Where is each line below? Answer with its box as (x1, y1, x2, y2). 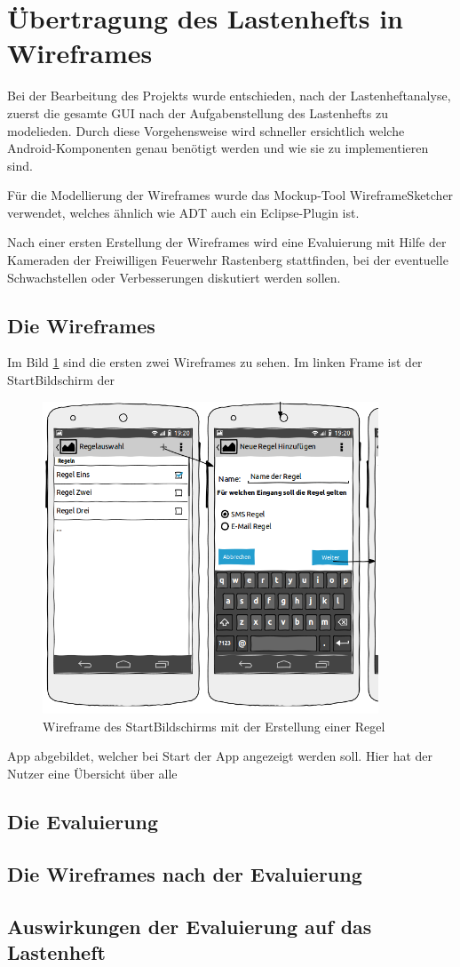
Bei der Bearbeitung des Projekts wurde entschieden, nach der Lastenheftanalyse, (7, 86, 451, 105)
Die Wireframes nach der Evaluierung (7, 859, 362, 887)
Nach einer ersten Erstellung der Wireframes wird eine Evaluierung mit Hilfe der (7, 233, 447, 252)
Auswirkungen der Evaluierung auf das (7, 912, 372, 939)
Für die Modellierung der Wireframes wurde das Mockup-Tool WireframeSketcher (7, 186, 454, 204)
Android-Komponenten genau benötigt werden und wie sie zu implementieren (7, 139, 429, 157)
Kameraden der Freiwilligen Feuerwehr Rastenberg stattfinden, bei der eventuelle (7, 251, 448, 269)
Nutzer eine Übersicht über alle (7, 763, 178, 782)
